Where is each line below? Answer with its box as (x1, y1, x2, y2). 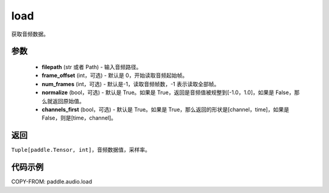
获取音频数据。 (11, 30, 49, 38)
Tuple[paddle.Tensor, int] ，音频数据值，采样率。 (11, 146, 150, 154)
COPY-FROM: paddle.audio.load (11, 178, 93, 185)
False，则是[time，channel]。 (41, 114, 117, 121)
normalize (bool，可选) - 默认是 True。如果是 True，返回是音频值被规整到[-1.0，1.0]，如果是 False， (41, 89, 295, 96)
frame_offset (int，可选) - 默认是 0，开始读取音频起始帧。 (41, 72, 188, 79)
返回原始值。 (52, 97, 85, 104)
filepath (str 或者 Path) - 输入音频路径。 (41, 63, 142, 70)
